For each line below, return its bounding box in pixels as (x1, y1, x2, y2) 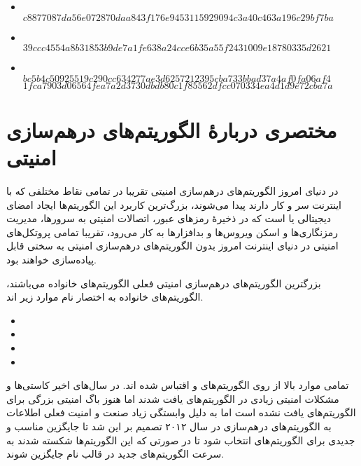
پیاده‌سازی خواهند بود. (6, 252, 97, 267)
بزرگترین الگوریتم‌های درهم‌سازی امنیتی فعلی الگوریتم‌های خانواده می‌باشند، (6, 275, 321, 290)
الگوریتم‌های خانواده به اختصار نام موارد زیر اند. (6, 289, 204, 304)
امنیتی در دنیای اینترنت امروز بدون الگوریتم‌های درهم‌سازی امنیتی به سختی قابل (6, 238, 339, 253)
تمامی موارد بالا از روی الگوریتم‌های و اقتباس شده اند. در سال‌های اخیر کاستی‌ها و (6, 378, 349, 392)
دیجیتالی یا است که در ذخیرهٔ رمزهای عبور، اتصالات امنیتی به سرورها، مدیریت (6, 211, 332, 226)
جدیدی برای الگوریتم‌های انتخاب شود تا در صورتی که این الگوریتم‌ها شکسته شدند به (6, 432, 355, 447)
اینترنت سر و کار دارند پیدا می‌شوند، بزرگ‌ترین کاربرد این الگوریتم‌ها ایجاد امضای (6, 197, 341, 212)
